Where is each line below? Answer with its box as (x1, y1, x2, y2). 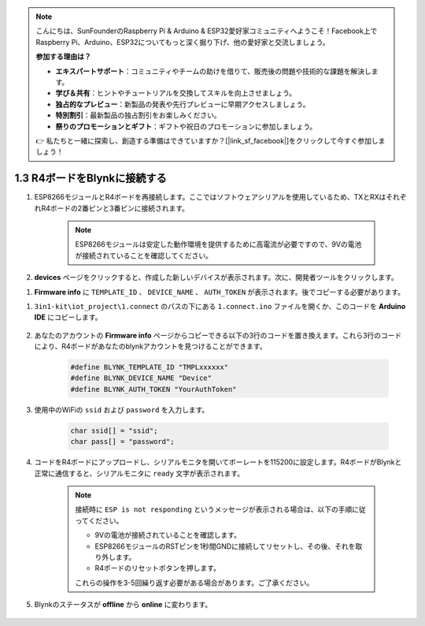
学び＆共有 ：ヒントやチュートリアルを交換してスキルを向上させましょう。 (55, 88, 297, 98)
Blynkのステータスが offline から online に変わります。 (34, 600, 213, 609)
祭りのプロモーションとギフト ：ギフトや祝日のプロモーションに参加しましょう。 (55, 121, 317, 131)
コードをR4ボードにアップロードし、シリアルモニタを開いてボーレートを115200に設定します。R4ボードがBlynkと (34, 457, 402, 467)
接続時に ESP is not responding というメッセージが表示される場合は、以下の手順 (75, 505, 353, 514)
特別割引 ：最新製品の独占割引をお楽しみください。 (55, 110, 221, 120)
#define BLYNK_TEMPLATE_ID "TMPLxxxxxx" (70, 363, 228, 372)
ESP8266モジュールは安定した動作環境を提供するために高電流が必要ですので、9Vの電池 (75, 240, 362, 249)
